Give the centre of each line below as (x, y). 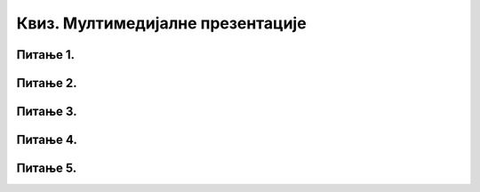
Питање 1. (46, 55)
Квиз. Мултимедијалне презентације (161, 23)
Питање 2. (47, 83)
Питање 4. (47, 140)
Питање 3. (47, 112)
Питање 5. (47, 168)
